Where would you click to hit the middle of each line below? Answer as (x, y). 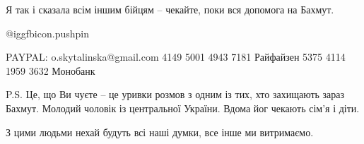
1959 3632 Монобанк (51, 70)
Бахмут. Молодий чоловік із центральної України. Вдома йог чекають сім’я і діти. (183, 108)
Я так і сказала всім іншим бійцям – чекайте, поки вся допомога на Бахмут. (170, 9)
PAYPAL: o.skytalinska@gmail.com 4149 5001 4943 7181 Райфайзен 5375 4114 (176, 57)
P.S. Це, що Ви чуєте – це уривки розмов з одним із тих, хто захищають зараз (175, 94)
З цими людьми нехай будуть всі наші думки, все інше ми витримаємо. (160, 132)
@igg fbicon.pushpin (47, 33)
